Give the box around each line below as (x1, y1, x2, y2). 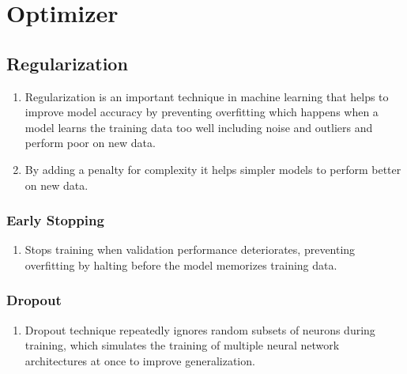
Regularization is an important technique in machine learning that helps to (24, 88, 389, 104)
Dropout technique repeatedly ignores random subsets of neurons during (24, 321, 375, 338)
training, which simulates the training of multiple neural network (24, 337, 340, 353)
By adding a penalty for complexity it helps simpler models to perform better (24, 161, 401, 177)
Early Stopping (6, 210, 104, 230)
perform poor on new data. (24, 134, 156, 151)
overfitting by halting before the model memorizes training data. (24, 256, 337, 273)
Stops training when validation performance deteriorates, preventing (24, 241, 356, 258)
